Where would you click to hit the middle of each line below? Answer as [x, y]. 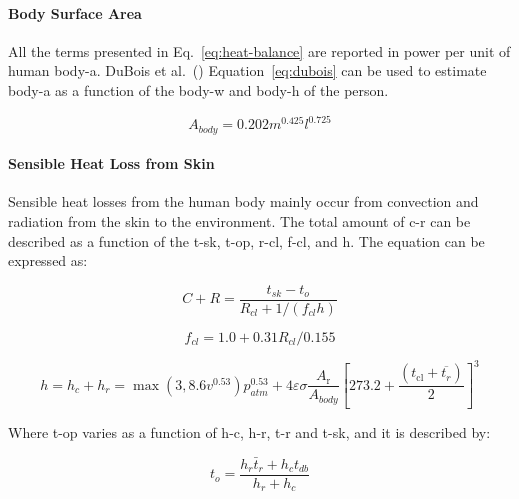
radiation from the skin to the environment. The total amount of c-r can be [239, 220]
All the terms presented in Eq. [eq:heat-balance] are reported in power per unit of [259, 50]
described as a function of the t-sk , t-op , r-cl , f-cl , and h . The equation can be [246, 240]
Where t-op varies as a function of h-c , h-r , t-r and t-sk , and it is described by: [249, 432]
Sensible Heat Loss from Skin [111, 163]
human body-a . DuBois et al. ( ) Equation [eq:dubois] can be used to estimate [247, 70]
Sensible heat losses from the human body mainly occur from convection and [243, 201]
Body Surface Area [75, 12]
